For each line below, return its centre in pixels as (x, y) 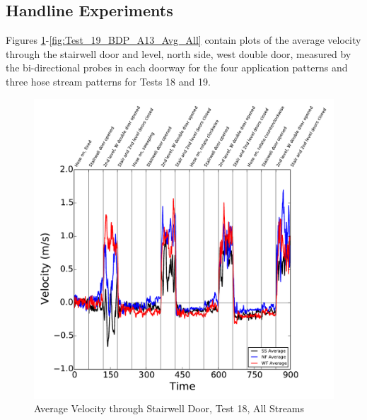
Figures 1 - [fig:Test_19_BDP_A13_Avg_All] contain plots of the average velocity (183, 40)
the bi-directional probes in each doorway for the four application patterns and (177, 68)
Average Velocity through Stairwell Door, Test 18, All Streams (169, 408)
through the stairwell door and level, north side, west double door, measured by (179, 53)
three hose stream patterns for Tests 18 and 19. (108, 81)
